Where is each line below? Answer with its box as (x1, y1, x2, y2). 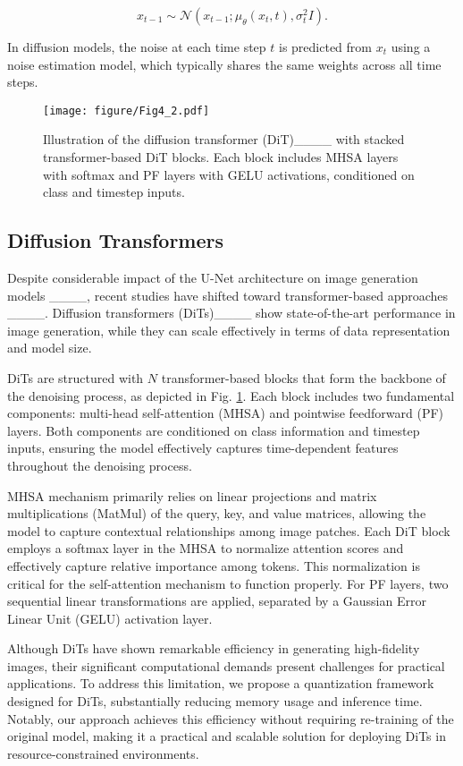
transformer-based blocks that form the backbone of (161, 368, 446, 387)
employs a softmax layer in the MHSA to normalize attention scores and (7, 539, 404, 557)
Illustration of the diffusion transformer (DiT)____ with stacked (43, 130, 405, 149)
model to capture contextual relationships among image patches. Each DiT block (7, 521, 450, 540)
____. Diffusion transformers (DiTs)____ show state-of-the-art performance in (7, 303, 456, 322)
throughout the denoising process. (7, 455, 192, 474)
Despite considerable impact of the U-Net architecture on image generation (7, 268, 418, 287)
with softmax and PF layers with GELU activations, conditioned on (43, 165, 415, 183)
